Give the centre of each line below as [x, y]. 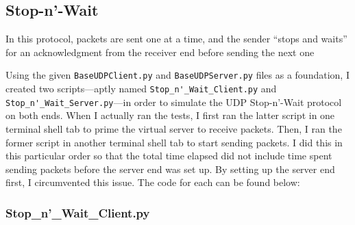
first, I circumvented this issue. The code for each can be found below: [153, 182]
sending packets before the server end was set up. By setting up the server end [170, 169]
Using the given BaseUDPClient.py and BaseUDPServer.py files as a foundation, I [177, 75]
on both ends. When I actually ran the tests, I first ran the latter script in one [170, 115]
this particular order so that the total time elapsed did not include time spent [169, 156]
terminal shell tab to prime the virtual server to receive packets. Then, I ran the [174, 128]
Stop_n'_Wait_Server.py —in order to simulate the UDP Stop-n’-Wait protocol [174, 102]
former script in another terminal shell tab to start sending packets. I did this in [174, 142]
